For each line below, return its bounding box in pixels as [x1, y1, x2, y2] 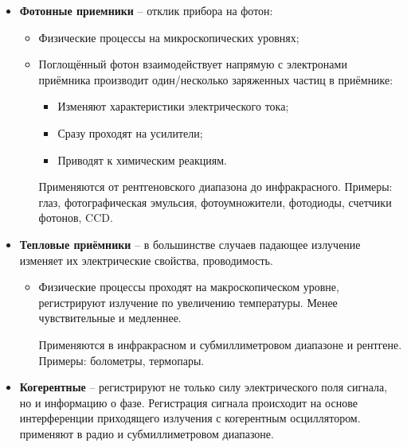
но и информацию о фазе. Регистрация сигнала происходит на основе [19, 394, 358, 410]
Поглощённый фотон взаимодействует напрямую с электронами [38, 56, 347, 72]
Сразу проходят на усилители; [57, 124, 203, 141]
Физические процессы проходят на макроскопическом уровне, [38, 278, 339, 295]
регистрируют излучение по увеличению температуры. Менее [38, 293, 338, 310]
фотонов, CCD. [38, 209, 113, 226]
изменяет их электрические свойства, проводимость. [19, 251, 273, 268]
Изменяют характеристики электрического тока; [57, 98, 289, 115]
